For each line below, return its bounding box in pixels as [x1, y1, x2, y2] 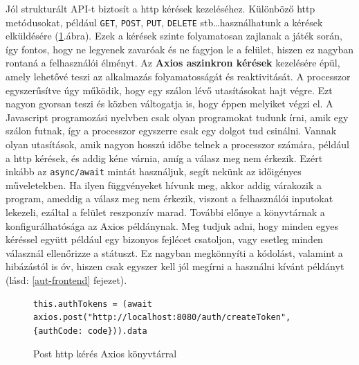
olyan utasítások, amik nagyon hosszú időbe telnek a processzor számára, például [6, 137, 349, 151]
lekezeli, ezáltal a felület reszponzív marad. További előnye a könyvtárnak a [6, 205, 325, 220]
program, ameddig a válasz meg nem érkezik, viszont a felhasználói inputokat [6, 191, 333, 206]
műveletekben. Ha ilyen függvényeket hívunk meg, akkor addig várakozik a [6, 177, 322, 192]
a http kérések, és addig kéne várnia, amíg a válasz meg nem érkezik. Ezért [6, 150, 323, 165]
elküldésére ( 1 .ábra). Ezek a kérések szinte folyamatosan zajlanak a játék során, [6, 28, 342, 43]
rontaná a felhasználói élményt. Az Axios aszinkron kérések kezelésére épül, [6, 55, 340, 70]
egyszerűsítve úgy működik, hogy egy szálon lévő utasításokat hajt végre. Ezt [6, 82, 333, 97]
